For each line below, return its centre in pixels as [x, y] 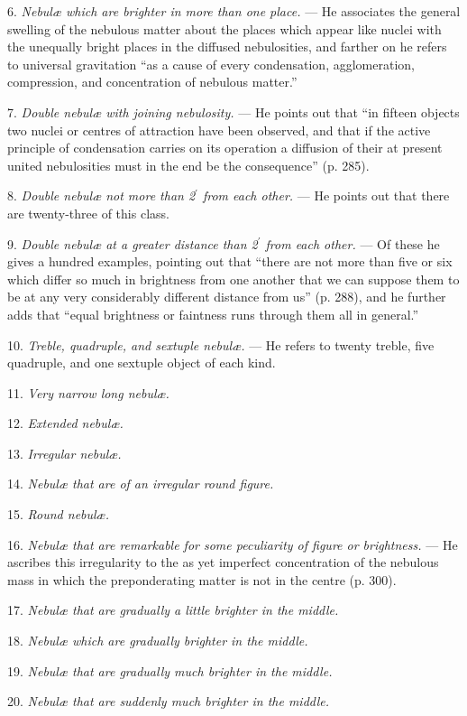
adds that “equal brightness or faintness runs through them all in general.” [213, 314]
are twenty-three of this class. [88, 213]
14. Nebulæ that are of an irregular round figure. [141, 484]
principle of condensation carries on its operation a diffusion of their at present [225, 148]
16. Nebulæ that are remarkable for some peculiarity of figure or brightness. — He [233, 544]
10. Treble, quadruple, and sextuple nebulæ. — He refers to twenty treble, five [221, 344]
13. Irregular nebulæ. [64, 453]
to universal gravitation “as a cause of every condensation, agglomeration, [211, 64]
